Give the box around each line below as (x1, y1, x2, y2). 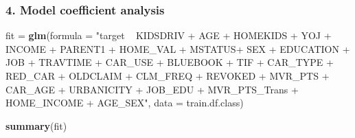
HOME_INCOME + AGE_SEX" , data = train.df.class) (5, 95, 244, 110)
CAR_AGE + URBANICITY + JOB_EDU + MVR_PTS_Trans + (5, 82, 299, 96)
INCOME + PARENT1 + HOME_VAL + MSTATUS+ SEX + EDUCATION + (5, 41, 350, 56)
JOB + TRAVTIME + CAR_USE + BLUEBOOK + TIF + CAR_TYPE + (5, 55, 334, 69)
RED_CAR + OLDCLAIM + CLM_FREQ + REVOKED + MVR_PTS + (5, 69, 330, 82)
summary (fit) (5, 118, 67, 133)
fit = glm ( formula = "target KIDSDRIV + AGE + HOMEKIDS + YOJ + (5, 28, 332, 43)
